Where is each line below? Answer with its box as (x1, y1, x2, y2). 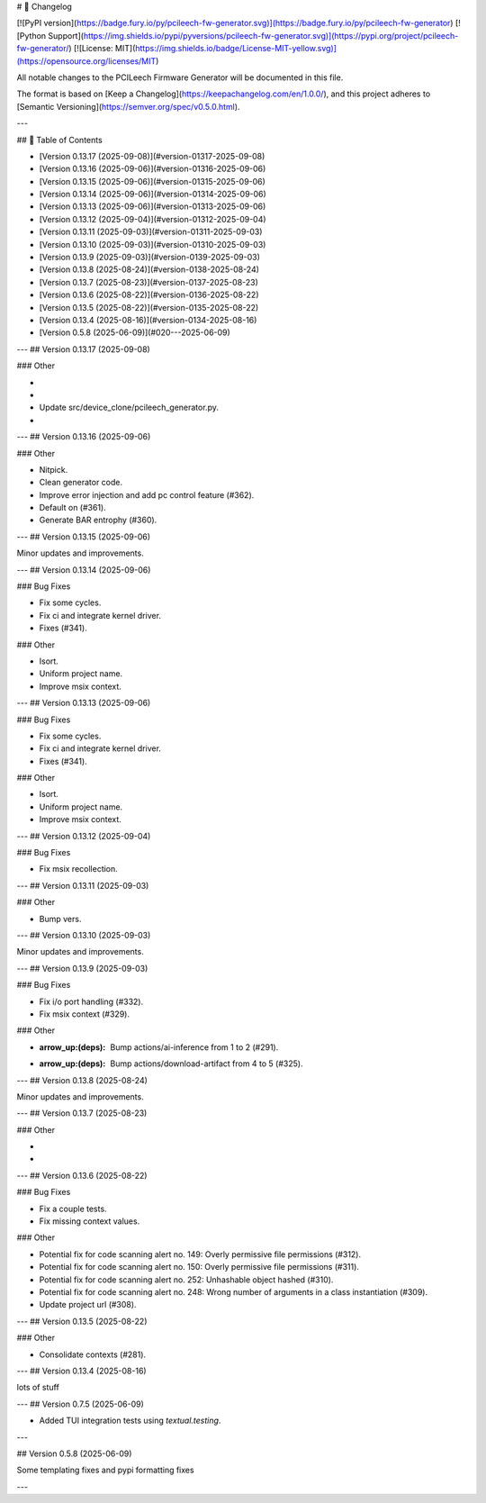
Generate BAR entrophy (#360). (39, 514, 157, 526)
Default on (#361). (39, 503, 107, 513)
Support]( (48, 30, 85, 41)
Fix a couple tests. (39, 1203, 107, 1214)
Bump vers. (39, 913, 82, 924)
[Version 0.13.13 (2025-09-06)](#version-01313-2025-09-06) (39, 201, 266, 212)
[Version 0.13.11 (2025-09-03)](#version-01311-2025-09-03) (39, 226, 263, 238)
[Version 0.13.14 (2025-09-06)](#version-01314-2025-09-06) (39, 189, 267, 200)
